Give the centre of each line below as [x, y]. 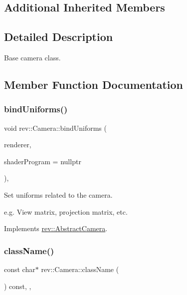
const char [20, 269]
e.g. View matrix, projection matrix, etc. [66, 211]
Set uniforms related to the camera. [58, 194]
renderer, [18, 145]
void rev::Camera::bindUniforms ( [55, 128]
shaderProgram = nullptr [43, 161]
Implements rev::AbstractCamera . [56, 228]
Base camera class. [32, 57]
